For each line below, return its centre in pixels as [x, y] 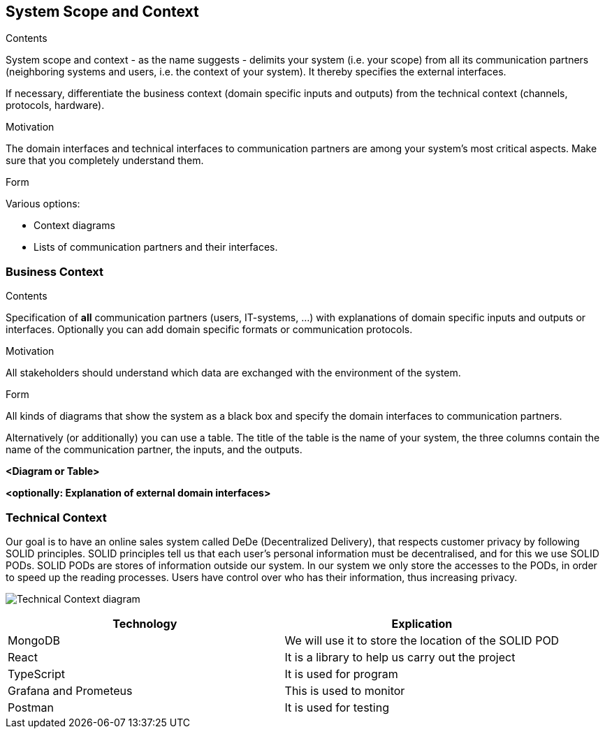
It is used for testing [337, 707]
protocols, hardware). [55, 105]
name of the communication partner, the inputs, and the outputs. [154, 450]
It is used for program [341, 674]
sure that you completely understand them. [105, 161]
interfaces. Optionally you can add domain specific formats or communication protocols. [209, 330]
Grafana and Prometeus [70, 690]
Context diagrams [74, 226]
